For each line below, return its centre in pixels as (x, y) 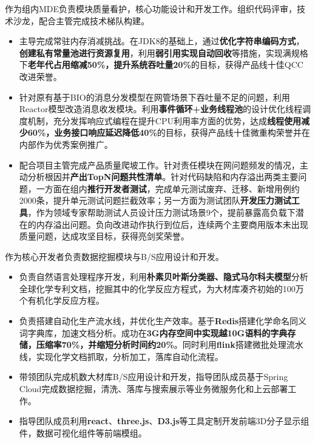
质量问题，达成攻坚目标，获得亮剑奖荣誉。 (104, 236)
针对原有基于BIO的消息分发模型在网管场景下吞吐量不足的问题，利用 (154, 97)
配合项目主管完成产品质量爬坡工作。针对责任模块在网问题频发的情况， (159, 165)
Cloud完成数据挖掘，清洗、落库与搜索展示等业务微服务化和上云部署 (154, 389)
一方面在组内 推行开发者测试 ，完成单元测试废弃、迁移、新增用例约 (168, 188)
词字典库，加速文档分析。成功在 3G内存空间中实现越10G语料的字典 (153, 332)
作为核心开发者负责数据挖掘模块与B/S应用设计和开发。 (114, 256)
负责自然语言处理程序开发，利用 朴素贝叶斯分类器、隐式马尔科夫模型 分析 (164, 277)
